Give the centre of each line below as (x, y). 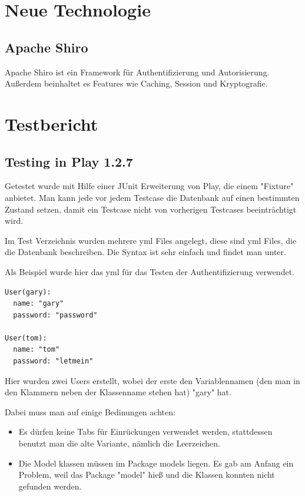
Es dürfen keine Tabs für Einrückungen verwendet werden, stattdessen (145, 431)
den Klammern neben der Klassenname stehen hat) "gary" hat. (118, 392)
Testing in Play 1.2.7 (69, 161)
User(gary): (28, 292)
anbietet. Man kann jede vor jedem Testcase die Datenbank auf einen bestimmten (152, 197)
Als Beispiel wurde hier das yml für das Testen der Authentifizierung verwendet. (150, 271)
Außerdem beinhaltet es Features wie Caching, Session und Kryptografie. (136, 83)
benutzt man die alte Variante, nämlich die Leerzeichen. (119, 443)
